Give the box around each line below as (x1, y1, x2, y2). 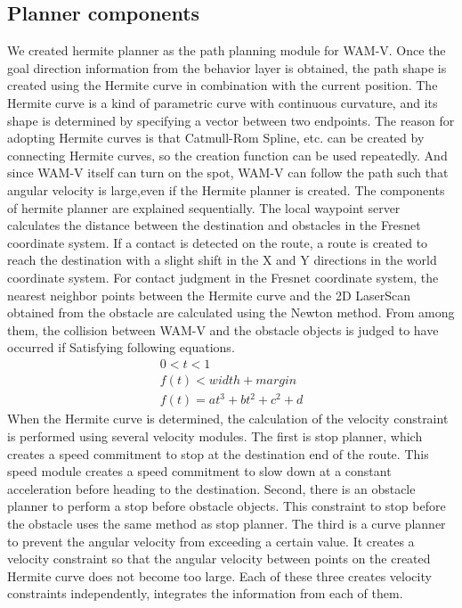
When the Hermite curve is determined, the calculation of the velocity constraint (7, 409, 449, 428)
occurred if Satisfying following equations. (7, 338, 235, 357)
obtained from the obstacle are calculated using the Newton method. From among (7, 303, 455, 322)
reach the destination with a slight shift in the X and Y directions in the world (7, 251, 437, 269)
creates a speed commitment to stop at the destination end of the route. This (7, 444, 429, 463)
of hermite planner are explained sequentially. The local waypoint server (7, 198, 401, 217)
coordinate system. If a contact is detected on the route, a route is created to (7, 233, 428, 251)
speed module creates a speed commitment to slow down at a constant (7, 462, 392, 481)
